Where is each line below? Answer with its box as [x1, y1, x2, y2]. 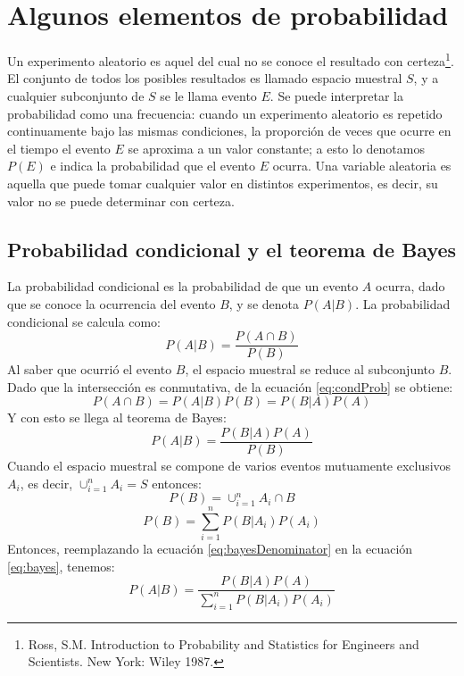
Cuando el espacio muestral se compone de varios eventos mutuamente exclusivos [7, 456, 452, 475]
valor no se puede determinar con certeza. [7, 191, 235, 210]
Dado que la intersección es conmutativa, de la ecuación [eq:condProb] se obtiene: [7, 377, 453, 396]
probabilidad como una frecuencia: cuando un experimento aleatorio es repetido [7, 104, 443, 122]
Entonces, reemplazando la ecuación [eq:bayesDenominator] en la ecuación [7, 539, 413, 558]
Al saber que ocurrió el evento [7, 360, 172, 379]
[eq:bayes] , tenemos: [7, 556, 115, 575]
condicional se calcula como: [7, 312, 161, 330]
